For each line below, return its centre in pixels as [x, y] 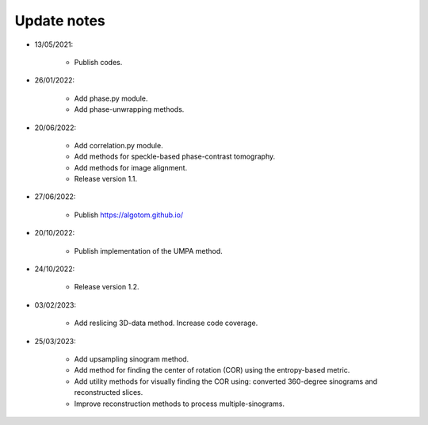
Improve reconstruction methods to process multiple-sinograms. [180, 404]
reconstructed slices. [109, 392]
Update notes [60, 21]
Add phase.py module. [111, 98]
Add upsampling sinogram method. [132, 359]
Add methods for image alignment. [131, 167]
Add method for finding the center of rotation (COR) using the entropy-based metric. [212, 370]
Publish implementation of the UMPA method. [149, 251]
